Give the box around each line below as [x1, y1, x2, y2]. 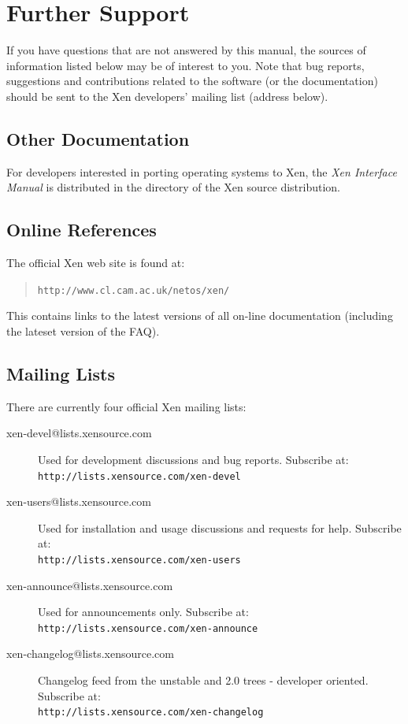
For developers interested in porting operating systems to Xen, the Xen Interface [6, 163, 397, 180]
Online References [6, 217, 157, 242]
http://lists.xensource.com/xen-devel [38, 470, 241, 482]
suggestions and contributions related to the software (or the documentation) [6, 72, 378, 89]
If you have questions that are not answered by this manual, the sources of [6, 42, 366, 58]
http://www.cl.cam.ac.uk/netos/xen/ [37, 284, 230, 296]
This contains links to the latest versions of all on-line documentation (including [6, 307, 393, 324]
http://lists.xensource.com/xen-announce [38, 622, 258, 634]
